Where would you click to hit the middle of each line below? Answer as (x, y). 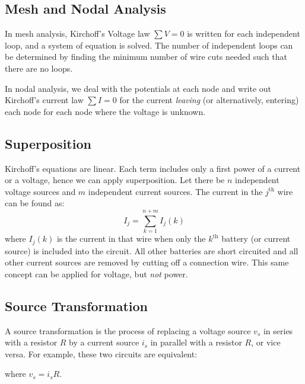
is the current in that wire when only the (131, 239)
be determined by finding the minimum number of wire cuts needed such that (146, 57)
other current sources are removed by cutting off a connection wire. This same (147, 262)
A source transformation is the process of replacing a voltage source (128, 330)
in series (278, 330)
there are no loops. (39, 68)
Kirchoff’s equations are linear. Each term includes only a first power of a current (153, 168)
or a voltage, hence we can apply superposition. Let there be (115, 180)
